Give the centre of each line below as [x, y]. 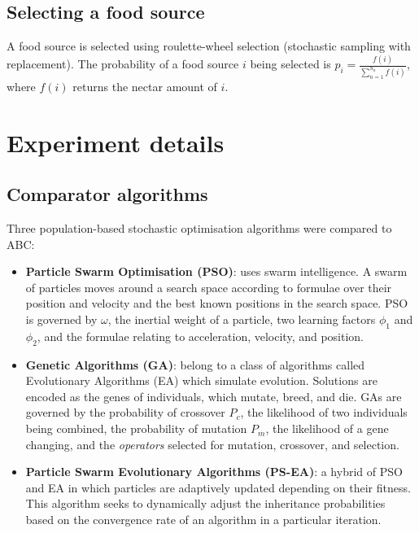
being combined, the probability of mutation [136, 428]
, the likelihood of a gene [327, 428]
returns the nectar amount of [145, 86]
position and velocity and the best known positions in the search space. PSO [217, 303]
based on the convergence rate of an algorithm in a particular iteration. [203, 520]
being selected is [290, 64]
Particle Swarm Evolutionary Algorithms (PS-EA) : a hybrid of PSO [214, 472]
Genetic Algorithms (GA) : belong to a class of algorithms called [195, 364]
